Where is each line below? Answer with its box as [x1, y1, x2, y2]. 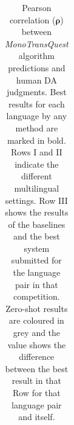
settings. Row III [5, 193, 68, 206]
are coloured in [8, 314, 64, 327]
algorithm [18, 49, 55, 62]
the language [13, 266, 61, 279]
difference [19, 350, 55, 363]
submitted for [11, 254, 62, 267]
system [24, 241, 50, 254]
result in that [12, 374, 61, 387]
